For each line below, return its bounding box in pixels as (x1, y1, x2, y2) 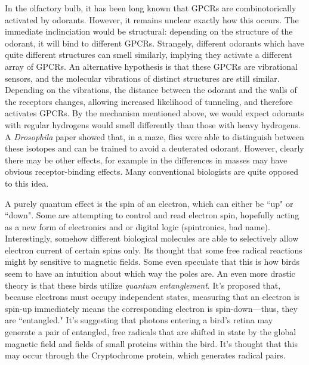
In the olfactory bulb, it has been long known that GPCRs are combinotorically (5, 2, 296, 14)
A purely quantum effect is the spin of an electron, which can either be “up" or (5, 197, 293, 209)
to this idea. (5, 177, 49, 189)
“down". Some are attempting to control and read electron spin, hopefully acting (5, 209, 299, 221)
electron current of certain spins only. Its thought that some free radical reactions (5, 243, 302, 256)
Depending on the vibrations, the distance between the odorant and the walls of (5, 83, 297, 96)
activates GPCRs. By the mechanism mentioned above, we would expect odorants (5, 107, 304, 119)
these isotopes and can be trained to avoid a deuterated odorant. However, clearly (5, 142, 304, 154)
